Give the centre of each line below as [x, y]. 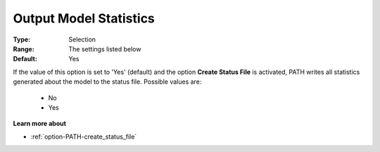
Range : [24, 49]
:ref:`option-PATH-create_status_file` [84, 137]
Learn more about [40, 124]
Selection [82, 39]
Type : [22, 39]
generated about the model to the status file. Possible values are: [107, 82]
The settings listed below [105, 49]
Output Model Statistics [84, 18]
